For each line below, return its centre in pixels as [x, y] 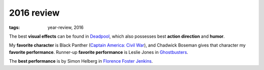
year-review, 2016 [66, 27]
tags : [14, 27]
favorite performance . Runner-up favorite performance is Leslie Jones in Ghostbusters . [99, 52]
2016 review [34, 13]
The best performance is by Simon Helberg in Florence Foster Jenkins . [81, 61]
